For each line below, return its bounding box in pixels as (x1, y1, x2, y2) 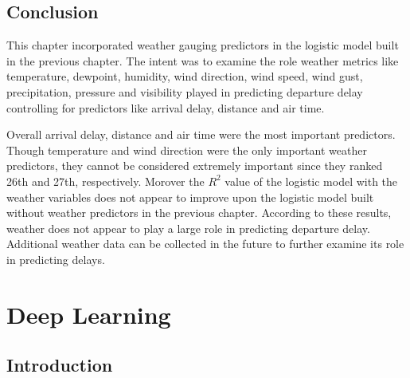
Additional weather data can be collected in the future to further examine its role (6, 235, 404, 252)
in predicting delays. (6, 250, 105, 267)
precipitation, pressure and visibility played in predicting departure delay (6, 83, 363, 100)
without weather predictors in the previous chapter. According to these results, (6, 204, 392, 221)
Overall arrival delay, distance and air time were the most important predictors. (6, 126, 396, 143)
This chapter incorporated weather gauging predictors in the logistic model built (6, 37, 399, 53)
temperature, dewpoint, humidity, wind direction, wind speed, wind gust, (6, 68, 363, 85)
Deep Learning (6, 297, 171, 330)
